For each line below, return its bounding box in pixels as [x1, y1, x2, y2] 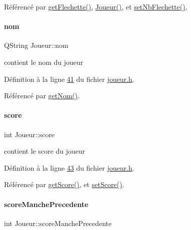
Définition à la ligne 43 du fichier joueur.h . [4, 162, 134, 173]
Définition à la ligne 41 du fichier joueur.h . [4, 73, 134, 84]
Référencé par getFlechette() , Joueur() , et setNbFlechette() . [4, 1, 187, 11]
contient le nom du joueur [4, 56, 83, 67]
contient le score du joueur [4, 146, 85, 156]
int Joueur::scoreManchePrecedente [4, 218, 112, 228]
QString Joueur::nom [4, 40, 68, 50]
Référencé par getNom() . [4, 90, 80, 101]
